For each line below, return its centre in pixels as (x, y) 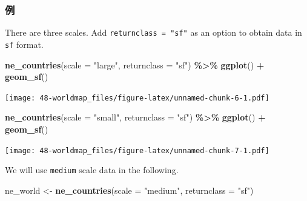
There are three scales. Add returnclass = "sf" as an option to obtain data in (153, 32)
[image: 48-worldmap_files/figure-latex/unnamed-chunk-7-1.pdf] (137, 150)
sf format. (24, 44)
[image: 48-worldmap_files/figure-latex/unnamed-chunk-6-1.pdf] (137, 98)
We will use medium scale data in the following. (92, 170)
